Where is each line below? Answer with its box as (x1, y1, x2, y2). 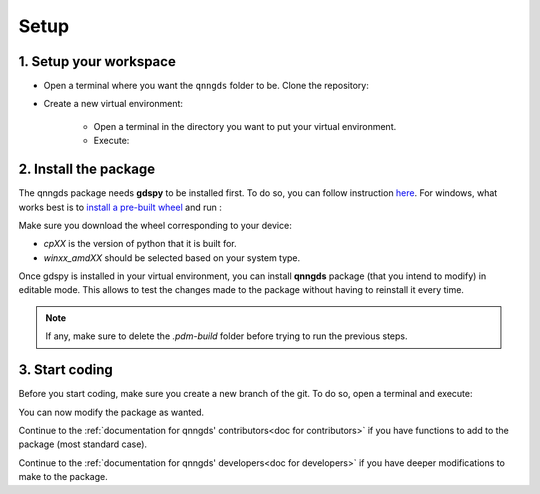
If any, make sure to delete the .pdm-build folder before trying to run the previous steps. (45, 330, 408, 342)
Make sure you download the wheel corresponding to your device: (18, 219, 292, 231)
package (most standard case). (18, 438, 148, 450)
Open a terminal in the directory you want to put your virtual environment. (93, 120, 397, 132)
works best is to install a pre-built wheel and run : (18, 201, 222, 213)
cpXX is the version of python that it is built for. (43, 238, 237, 250)
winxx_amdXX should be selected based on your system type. (43, 251, 301, 264)
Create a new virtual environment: (43, 98, 184, 110)
